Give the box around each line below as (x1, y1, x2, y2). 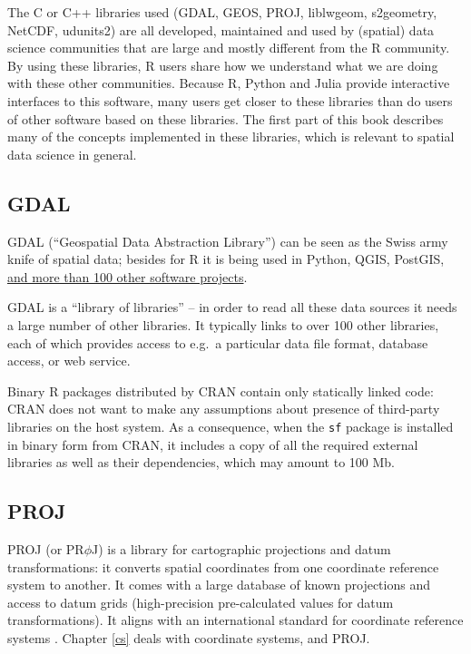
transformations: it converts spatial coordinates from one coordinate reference (7, 557, 439, 576)
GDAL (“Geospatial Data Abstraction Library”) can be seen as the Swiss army (7, 231, 448, 250)
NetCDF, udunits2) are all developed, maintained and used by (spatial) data (7, 20, 435, 39)
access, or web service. (7, 351, 131, 370)
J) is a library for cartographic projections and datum (92, 539, 391, 558)
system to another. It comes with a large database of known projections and (7, 575, 430, 594)
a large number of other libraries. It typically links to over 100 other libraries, (7, 315, 439, 334)
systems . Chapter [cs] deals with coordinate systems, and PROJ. (7, 628, 370, 647)
